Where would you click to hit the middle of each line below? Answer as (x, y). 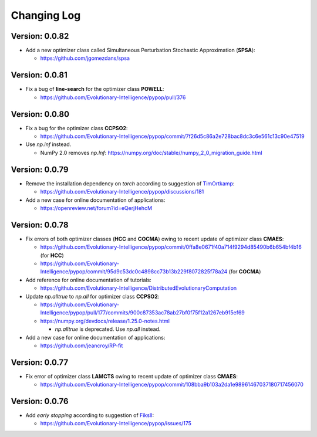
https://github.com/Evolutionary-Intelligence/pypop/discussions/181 (122, 192)
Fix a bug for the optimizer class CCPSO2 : (77, 128)
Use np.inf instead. (48, 144)
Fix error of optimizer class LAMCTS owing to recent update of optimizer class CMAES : (131, 376)
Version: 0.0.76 (40, 401)
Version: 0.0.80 (40, 114)
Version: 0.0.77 (40, 362)
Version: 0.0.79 (40, 169)
